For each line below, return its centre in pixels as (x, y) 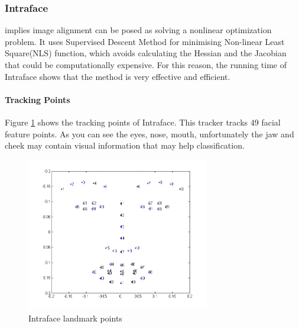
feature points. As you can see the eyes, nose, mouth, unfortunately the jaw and (149, 134)
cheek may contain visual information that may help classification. (125, 145)
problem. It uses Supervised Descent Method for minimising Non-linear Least (145, 41)
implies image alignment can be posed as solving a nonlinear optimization (138, 30)
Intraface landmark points (75, 318)
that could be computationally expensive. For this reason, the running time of (146, 65)
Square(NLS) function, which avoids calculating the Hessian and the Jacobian (146, 53)
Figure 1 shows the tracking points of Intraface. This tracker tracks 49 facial (143, 122)
